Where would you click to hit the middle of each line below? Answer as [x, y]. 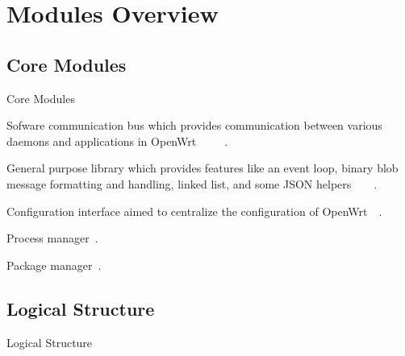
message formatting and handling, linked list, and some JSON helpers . [192, 183]
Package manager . [54, 265]
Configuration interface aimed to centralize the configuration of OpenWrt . [194, 211]
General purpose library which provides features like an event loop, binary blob [202, 168]
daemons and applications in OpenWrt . [117, 141]
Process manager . [52, 238]
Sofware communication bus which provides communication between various [194, 125]
